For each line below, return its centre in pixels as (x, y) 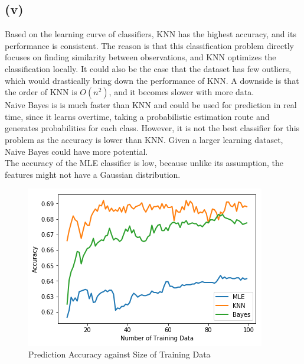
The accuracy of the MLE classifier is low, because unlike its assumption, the (144, 163)
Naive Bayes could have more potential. (76, 151)
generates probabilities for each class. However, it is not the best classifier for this (152, 128)
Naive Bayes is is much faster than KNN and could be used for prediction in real (151, 105)
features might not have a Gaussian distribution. (93, 174)
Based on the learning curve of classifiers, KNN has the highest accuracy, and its (151, 34)
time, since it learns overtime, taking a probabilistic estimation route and (137, 116)
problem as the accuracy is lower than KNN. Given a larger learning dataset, (144, 139)
